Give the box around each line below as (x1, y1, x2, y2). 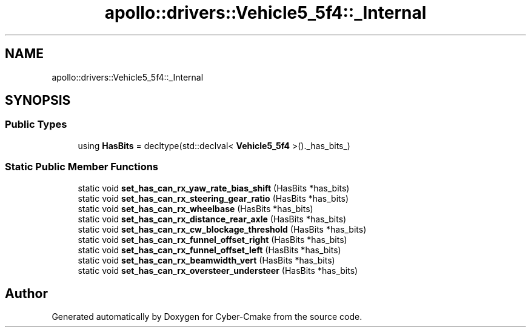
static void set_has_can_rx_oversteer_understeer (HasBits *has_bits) (78, 265, 358, 276)
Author (5, 285, 48, 301)
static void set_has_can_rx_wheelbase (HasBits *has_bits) (78, 203, 313, 214)
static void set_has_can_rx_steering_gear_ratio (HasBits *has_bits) (78, 193, 349, 204)
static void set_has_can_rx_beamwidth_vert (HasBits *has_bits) (78, 254, 335, 265)
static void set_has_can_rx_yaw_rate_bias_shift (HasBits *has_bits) (78, 182, 350, 193)
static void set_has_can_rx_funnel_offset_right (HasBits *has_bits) (78, 234, 347, 245)
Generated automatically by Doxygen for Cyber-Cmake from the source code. (52, 311, 362, 322)
